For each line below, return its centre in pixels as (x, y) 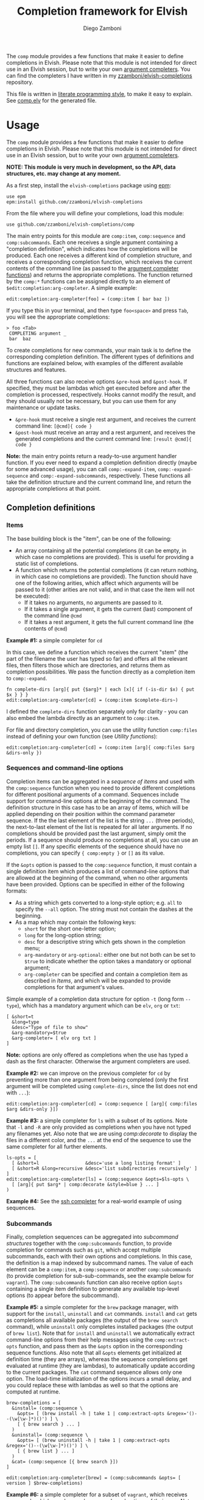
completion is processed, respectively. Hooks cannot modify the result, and (101, 394)
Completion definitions (51, 508)
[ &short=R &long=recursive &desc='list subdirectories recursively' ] (105, 1168)
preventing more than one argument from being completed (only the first (97, 1079)
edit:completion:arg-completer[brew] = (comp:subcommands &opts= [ (94, 1478)
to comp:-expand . (27, 678)
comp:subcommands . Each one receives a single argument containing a (92, 242)
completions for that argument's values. (74, 987)
